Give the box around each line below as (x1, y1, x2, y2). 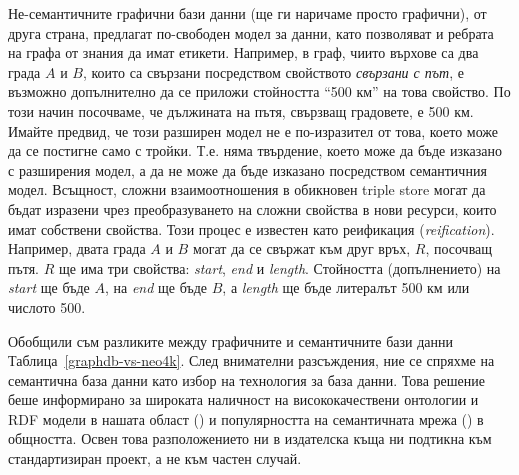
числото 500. (8, 296, 86, 317)
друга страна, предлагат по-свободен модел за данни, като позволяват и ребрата (8, 22, 494, 43)
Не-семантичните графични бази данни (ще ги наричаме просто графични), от (8, 3, 487, 23)
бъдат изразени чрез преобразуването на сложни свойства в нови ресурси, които (8, 198, 497, 219)
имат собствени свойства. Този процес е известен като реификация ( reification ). (8, 218, 495, 239)
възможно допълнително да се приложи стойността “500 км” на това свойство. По (8, 81, 511, 102)
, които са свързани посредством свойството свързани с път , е (82, 61, 464, 82)
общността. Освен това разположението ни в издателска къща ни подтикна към (8, 428, 492, 449)
